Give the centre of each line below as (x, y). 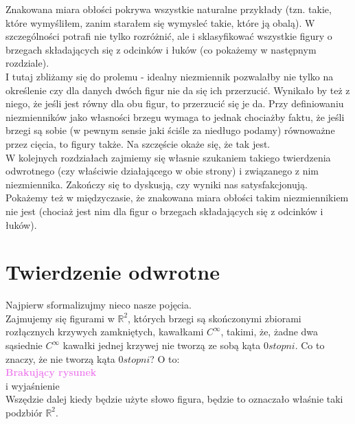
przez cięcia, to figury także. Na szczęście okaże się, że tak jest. (138, 143)
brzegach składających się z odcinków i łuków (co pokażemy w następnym (161, 49)
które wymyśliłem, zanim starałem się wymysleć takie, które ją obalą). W (160, 22)
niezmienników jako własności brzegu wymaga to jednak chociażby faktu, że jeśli (175, 116)
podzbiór (24, 412)
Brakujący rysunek (51, 372)
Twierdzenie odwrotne (113, 272)
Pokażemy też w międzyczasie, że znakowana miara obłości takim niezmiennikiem (177, 198)
